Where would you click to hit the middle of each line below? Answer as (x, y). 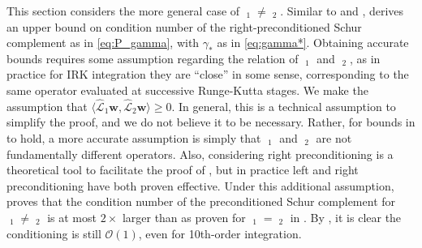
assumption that (47, 106)
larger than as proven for (184, 217)
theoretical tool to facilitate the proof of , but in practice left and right (183, 170)
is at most (72, 217)
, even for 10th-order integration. (220, 233)
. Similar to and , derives (342, 11)
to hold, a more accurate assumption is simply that (134, 137)
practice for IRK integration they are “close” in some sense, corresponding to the (208, 74)
